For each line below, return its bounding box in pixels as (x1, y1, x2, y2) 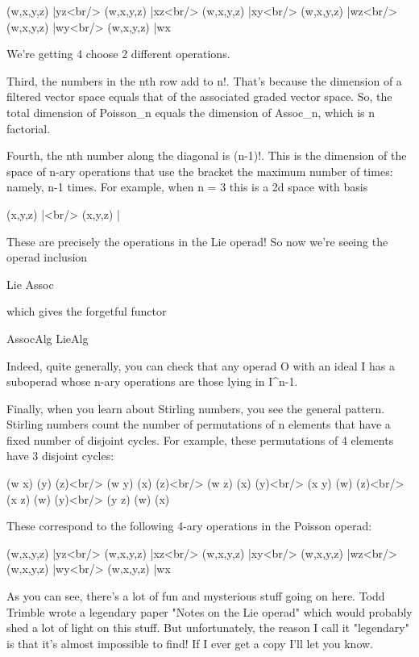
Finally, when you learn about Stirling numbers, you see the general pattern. (6, 400, 385, 416)
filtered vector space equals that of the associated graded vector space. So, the (6, 88, 392, 105)
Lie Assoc (6, 275, 54, 292)
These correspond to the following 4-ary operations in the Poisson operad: (6, 517, 372, 534)
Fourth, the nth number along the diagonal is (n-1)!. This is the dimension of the (6, 147, 407, 164)
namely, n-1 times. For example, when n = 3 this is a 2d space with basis (6, 178, 368, 195)
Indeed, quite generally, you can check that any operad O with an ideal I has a (6, 357, 395, 374)
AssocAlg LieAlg (6, 329, 89, 346)
